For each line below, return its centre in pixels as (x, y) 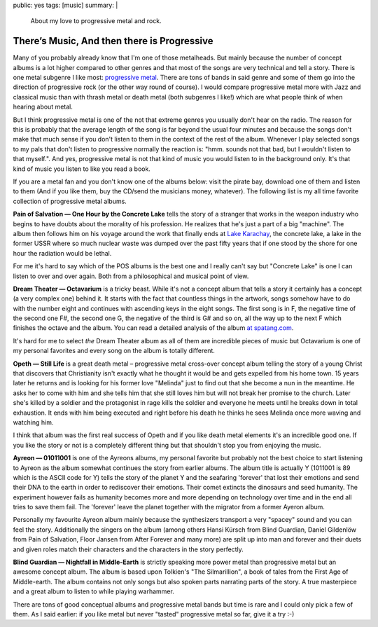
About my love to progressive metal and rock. (96, 21)
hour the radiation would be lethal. (62, 253)
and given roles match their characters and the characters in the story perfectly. (128, 549)
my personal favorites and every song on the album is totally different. (114, 351)
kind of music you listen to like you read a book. (82, 169)
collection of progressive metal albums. (70, 201)
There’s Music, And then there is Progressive (113, 41)
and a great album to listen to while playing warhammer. (93, 591)
